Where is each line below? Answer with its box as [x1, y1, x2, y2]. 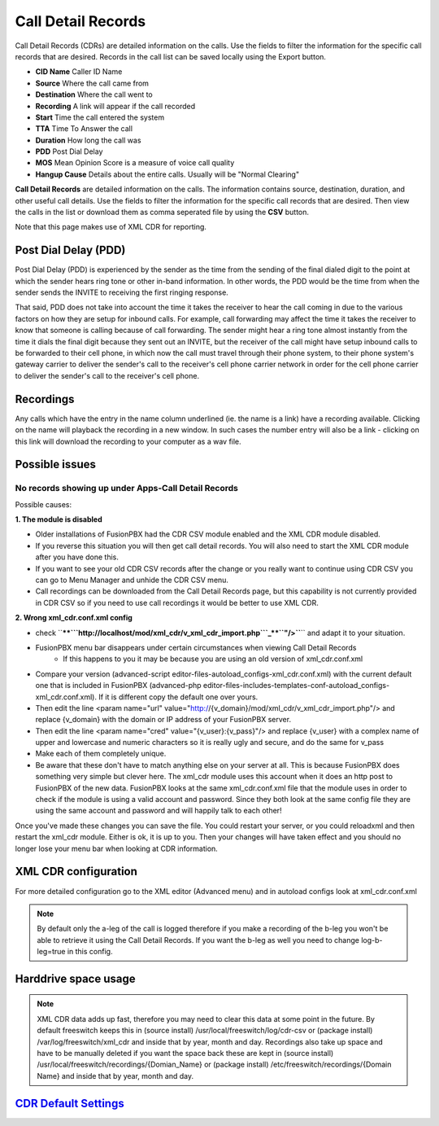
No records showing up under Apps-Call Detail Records [15, 483, 239, 494]
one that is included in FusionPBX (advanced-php [35, 681, 202, 690]
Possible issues [15, 458, 97, 471]
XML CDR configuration [15, 865, 138, 878]
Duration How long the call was [35, 135, 141, 145]
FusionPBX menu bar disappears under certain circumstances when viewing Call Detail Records [35, 642, 357, 652]
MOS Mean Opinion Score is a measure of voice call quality [35, 158, 235, 168]
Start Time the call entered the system [35, 112, 165, 122]
